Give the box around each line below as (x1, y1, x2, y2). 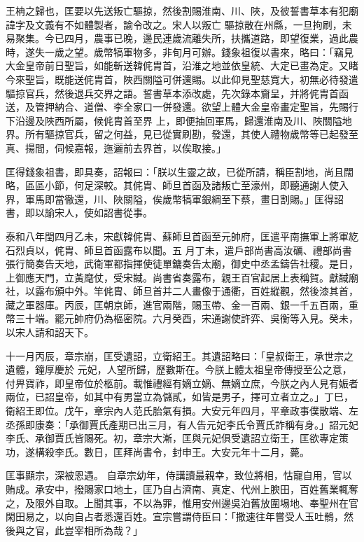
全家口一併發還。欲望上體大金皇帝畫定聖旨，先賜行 (122, 99, 358, 114)
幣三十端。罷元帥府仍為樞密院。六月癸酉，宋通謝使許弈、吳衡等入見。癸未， (6, 311, 358, 326)
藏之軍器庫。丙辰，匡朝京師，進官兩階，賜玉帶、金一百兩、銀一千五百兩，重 (6, 297, 358, 312)
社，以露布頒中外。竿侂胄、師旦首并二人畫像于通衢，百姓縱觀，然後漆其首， (6, 284, 358, 298)
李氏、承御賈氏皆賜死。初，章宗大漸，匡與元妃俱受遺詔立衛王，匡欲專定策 (6, 431, 349, 445)
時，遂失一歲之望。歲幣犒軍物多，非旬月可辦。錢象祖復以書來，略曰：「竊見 (6, 44, 353, 59)
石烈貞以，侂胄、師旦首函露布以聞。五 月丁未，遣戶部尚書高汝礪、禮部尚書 (6, 242, 352, 257)
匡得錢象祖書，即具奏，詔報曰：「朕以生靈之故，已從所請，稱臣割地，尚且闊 (6, 164, 353, 179)
